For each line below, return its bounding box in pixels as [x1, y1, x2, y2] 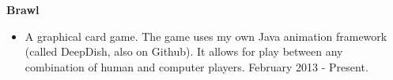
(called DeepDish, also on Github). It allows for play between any [25, 43, 343, 60]
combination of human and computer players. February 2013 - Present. [25, 58, 368, 75]
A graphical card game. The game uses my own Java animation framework [25, 27, 387, 44]
